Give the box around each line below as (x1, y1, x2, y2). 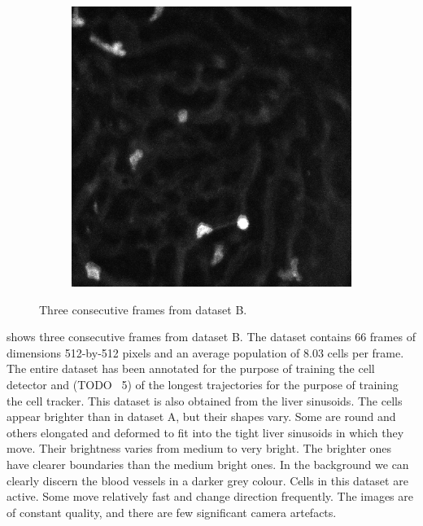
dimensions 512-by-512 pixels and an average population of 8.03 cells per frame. (7, 344, 404, 361)
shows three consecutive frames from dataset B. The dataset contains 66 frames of (7, 328, 416, 345)
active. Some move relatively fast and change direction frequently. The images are (7, 488, 413, 505)
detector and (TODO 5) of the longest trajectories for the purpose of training (7, 375, 399, 392)
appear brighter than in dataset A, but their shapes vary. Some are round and (7, 408, 396, 425)
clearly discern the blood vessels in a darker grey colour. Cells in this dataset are (7, 471, 408, 489)
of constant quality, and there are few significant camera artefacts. (7, 503, 337, 520)
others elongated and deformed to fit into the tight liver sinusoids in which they (7, 423, 404, 441)
